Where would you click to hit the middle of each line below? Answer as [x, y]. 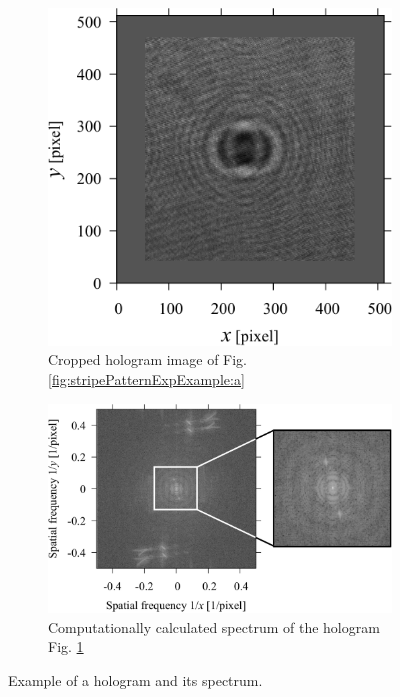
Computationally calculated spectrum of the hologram [214, 626]
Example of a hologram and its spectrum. [135, 679]
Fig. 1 [66, 646]
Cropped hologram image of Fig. [148, 359]
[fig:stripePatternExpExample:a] [146, 378]
